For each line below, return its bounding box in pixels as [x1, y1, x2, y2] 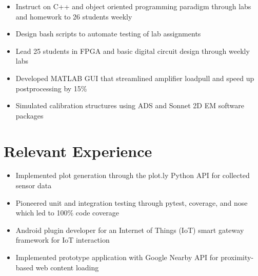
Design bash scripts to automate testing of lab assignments [15, 28, 201, 39]
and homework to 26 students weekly [15, 11, 132, 22]
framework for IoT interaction [15, 234, 110, 245]
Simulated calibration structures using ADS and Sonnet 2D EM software [15, 100, 244, 111]
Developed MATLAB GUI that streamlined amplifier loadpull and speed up [15, 72, 254, 83]
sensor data [15, 180, 52, 191]
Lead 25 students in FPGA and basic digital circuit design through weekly [15, 45, 250, 56]
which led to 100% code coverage [15, 207, 119, 218]
